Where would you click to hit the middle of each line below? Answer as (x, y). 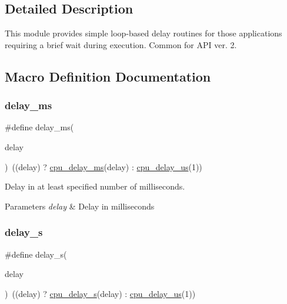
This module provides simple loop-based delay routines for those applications (143, 33)
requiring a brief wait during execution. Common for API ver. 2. (121, 44)
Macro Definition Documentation (108, 76)
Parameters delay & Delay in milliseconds (80, 206)
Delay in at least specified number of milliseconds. (95, 186)
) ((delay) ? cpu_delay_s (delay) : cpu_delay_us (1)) (100, 293)
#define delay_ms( (39, 127)
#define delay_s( (36, 254)
